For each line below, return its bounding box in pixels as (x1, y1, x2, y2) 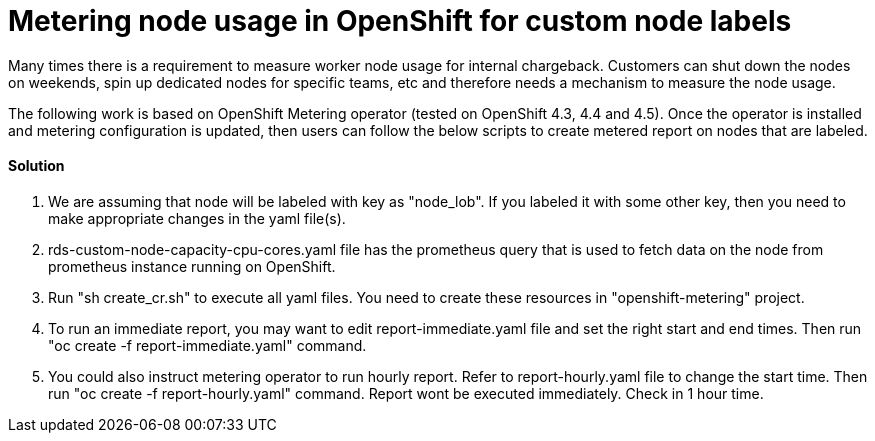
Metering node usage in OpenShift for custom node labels (8, 4, 792, 38)
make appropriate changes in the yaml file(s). (48, 209, 346, 227)
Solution (8, 157, 65, 175)
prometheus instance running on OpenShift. (48, 257, 336, 275)
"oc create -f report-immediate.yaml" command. (48, 336, 367, 354)
